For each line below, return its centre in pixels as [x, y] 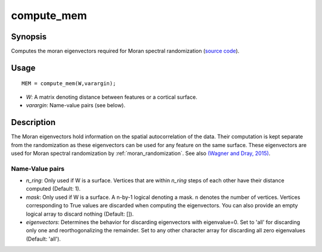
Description [33, 122]
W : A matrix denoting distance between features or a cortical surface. [112, 97]
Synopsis [29, 37]
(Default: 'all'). [43, 239]
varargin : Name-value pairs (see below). [75, 105]
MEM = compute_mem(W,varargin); [69, 84]
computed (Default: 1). [53, 189]
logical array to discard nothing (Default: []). [80, 214]
